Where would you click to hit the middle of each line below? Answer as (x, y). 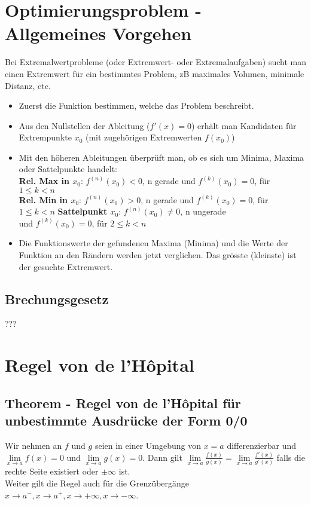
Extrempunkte (45, 137)
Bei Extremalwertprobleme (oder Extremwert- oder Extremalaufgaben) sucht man (155, 62)
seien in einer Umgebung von (148, 445)
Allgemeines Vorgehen (98, 33)
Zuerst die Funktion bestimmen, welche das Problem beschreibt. (136, 105)
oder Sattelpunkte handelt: (68, 169)
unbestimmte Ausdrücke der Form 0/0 (126, 420)
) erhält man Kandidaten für (244, 125)
